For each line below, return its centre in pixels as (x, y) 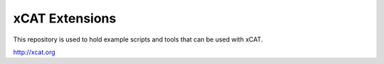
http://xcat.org (34, 52)
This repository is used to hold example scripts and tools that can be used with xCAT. (138, 39)
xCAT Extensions (65, 18)
